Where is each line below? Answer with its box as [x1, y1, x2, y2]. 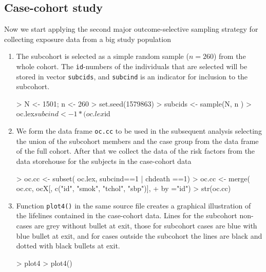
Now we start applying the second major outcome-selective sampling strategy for [4, 24, 258, 34]
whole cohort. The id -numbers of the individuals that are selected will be [16, 60, 248, 71]
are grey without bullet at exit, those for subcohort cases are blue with [34, 220, 257, 231]
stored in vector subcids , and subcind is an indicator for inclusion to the [16, 71, 248, 81]
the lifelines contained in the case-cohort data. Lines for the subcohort [16, 210, 237, 221]
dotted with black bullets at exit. [16, 240, 120, 251]
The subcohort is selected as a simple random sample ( [16, 51, 189, 61]
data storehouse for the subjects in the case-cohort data [16, 155, 192, 166]
